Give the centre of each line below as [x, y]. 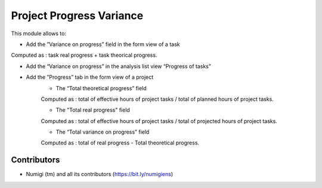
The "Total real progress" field [93, 110]
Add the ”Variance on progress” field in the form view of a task [103, 44]
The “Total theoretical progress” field [101, 88]
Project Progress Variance [77, 16]
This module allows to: [39, 33]
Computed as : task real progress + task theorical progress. [84, 55]
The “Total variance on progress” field [103, 132]
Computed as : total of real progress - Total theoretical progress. [120, 143]
